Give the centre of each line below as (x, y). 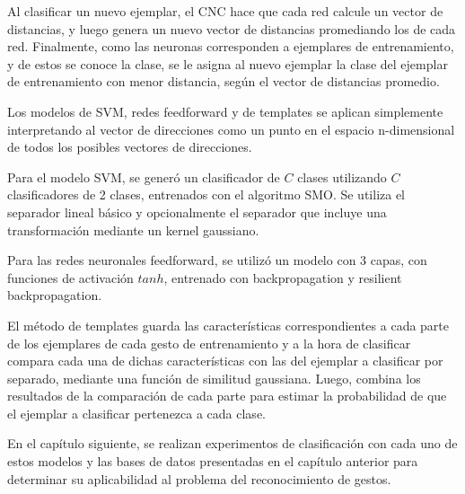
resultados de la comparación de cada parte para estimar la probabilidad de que (227, 396)
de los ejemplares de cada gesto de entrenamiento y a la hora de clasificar (209, 343)
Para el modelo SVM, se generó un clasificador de (144, 176)
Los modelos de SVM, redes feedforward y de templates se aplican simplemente (225, 111)
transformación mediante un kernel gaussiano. (133, 229)
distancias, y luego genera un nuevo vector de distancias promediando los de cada (232, 28)
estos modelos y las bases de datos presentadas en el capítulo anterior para (213, 461)
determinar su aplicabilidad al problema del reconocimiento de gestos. (199, 478)
